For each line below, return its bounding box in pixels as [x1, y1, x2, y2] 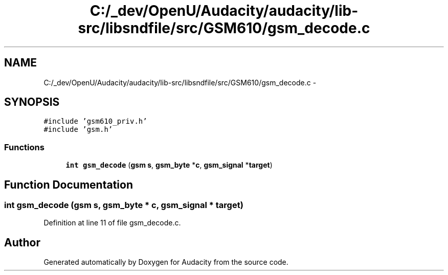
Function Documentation [4, 178, 133, 191]
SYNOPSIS [4, 96, 60, 109]
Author [4, 236, 40, 249]
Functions [4, 142, 44, 152]
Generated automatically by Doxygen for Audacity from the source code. [43, 258, 288, 267]
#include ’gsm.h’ [43, 125, 113, 134]
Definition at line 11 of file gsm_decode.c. [43, 218, 181, 227]
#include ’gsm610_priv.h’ [43, 117, 147, 126]
